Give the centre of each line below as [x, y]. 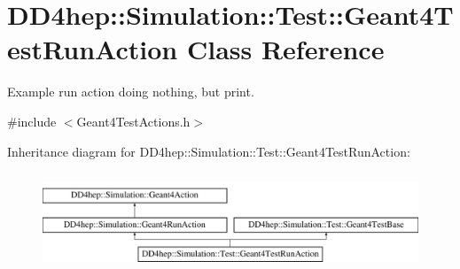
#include [32, 121]
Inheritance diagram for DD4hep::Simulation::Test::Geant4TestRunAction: [209, 151]
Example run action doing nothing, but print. [131, 92]
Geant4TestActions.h [133, 121]
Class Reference [285, 49]
